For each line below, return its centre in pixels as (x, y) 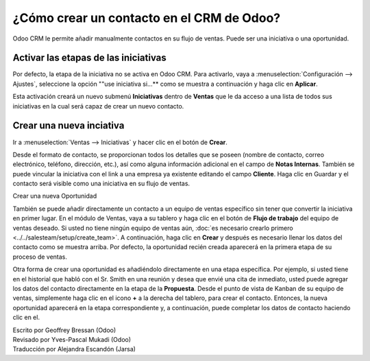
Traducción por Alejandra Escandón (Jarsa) (74, 349)
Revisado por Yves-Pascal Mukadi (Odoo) (72, 339)
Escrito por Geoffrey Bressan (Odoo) (64, 330)
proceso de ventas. (40, 257)
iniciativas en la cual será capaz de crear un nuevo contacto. (98, 106)
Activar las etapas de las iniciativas (90, 58)
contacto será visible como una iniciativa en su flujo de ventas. (101, 184)
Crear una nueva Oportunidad (55, 196)
